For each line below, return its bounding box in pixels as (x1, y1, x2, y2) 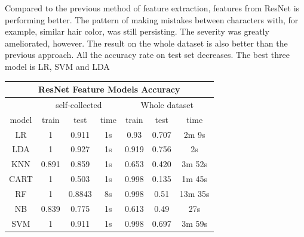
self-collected (56, 98, 102, 110)
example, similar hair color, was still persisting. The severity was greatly (5, 25, 269, 38)
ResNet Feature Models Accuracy (38, 83, 180, 96)
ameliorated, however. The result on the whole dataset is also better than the (5, 36, 288, 49)
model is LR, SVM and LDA (5, 60, 110, 72)
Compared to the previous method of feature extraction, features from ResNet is (5, 2, 300, 14)
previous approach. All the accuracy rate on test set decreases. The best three (5, 48, 290, 61)
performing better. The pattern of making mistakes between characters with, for (5, 13, 299, 26)
